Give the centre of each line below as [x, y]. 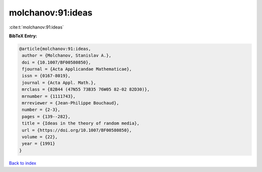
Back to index [23, 163]
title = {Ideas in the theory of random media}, [81, 123]
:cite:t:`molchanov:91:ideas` [36, 27]
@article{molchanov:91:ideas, [55, 49]
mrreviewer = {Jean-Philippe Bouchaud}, [71, 103]
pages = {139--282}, [46, 117]
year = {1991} [39, 144]
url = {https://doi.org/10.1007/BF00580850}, [77, 130]
